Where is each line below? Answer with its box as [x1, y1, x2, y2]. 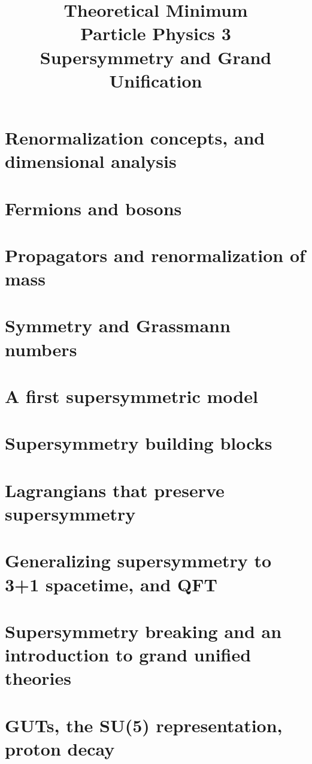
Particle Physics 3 [80, 21, 231, 46]
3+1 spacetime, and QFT [5, 572, 217, 596]
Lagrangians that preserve [5, 477, 225, 502]
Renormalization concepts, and [5, 125, 265, 149]
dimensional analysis [5, 149, 177, 173]
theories [5, 666, 71, 690]
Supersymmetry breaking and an [5, 618, 282, 643]
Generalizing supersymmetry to [5, 548, 272, 573]
